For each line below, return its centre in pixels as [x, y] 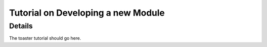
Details [21, 26]
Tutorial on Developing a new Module [87, 13]
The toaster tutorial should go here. [45, 38]
